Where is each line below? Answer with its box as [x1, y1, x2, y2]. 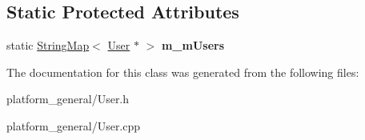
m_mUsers [161, 37, 225, 54]
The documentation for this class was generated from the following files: [6, 63, 359, 80]
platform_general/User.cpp [6, 117, 141, 134]
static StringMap [6, 37, 90, 54]
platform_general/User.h [6, 90, 130, 107]
